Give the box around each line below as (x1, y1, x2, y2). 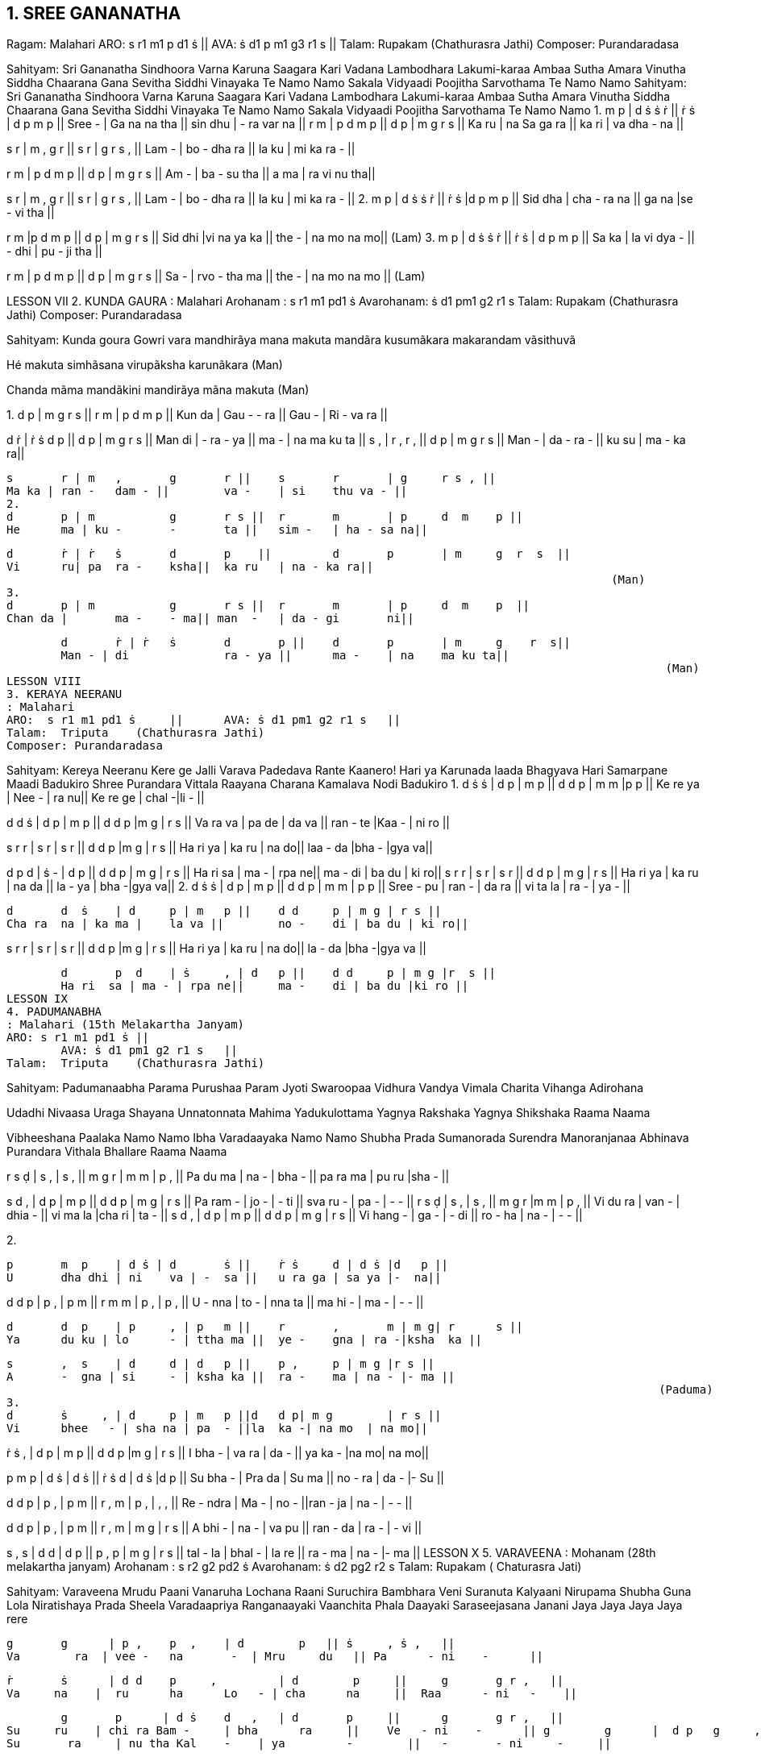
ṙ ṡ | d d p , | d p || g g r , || (6, 1674, 564, 1688)
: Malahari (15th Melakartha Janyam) (6, 1018, 245, 1032)
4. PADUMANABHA (6, 1005, 102, 1019)
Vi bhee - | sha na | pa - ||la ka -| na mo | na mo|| (6, 1422, 428, 1435)
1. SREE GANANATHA (6, 3, 181, 23)
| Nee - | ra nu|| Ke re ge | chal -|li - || (6, 791, 205, 805)
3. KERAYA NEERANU (6, 687, 123, 701)
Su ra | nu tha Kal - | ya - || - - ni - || (6, 1737, 612, 1751)
